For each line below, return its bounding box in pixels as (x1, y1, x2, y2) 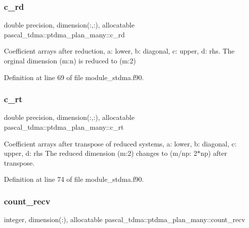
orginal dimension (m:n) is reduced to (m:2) (4, 56, 136, 65)
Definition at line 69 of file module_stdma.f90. (4, 72, 144, 82)
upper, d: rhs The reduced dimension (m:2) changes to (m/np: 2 (4, 148, 197, 158)
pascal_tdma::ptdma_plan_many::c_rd (4, 29, 125, 39)
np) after (200, 148, 227, 158)
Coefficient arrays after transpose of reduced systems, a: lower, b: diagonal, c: (4, 138, 237, 148)
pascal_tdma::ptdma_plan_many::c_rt (4, 122, 124, 132)
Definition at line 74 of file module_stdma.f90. (4, 174, 144, 184)
